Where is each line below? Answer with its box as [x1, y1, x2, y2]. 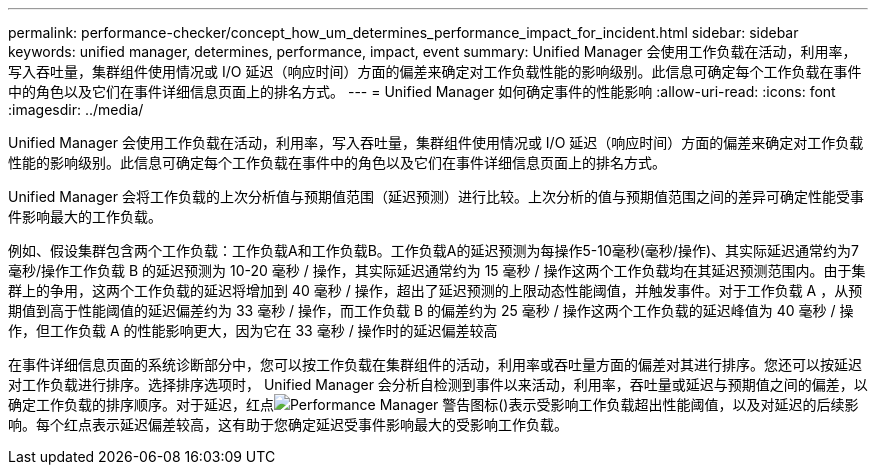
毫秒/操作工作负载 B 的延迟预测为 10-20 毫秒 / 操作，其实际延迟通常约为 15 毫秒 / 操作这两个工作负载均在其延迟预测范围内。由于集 [8, 262, 866, 279]
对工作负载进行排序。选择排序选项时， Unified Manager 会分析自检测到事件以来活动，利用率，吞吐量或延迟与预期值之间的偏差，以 [8, 376, 868, 393]
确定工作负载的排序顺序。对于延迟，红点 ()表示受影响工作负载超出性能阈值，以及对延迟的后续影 [8, 396, 859, 413]
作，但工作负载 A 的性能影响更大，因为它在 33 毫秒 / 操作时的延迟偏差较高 [8, 322, 498, 339]
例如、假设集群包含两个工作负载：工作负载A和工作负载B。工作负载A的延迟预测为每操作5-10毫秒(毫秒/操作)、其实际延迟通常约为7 [8, 242, 859, 259]
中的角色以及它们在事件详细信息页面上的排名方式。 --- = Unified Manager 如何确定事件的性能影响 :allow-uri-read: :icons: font [8, 83, 836, 100]
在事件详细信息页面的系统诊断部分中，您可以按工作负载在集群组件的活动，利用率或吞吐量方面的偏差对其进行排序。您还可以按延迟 [8, 356, 862, 373]
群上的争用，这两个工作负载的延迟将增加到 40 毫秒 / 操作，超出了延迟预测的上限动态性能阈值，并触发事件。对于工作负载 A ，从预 [8, 282, 863, 299]
